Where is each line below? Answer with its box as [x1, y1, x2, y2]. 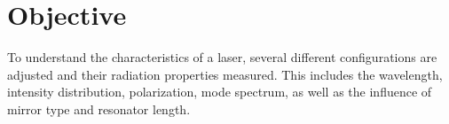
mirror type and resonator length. [7, 99, 191, 118]
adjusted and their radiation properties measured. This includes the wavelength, [7, 65, 443, 83]
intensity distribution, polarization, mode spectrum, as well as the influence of [7, 82, 432, 101]
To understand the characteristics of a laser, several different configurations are [7, 48, 437, 66]
